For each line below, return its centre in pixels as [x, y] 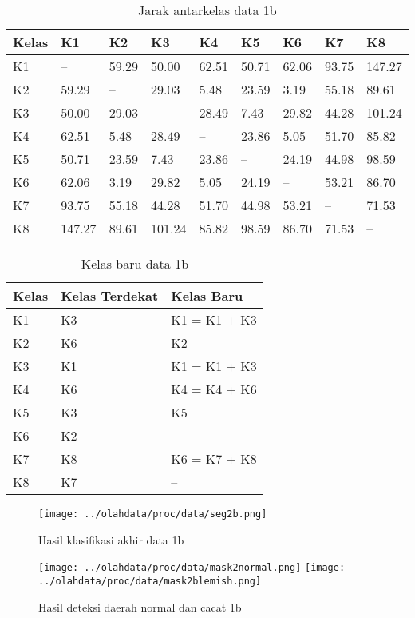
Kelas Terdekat [110, 295]
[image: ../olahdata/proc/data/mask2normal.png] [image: [192, 568]
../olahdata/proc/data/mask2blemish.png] [150, 581]
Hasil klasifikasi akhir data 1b [111, 539]
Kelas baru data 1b [135, 263]
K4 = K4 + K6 [214, 389]
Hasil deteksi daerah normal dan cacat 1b [140, 606]
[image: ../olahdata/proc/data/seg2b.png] [153, 514]
